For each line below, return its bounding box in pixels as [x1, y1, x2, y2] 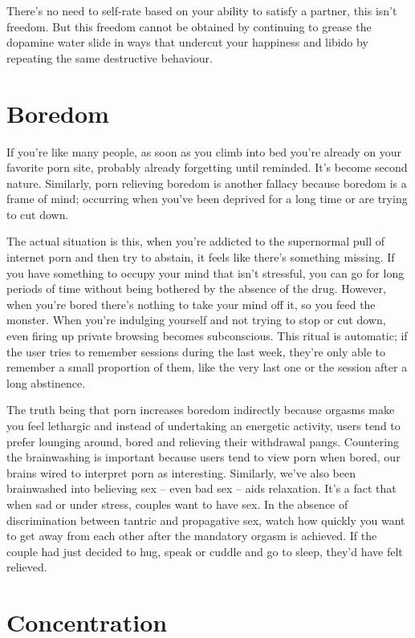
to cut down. [6, 205, 69, 222]
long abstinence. [6, 374, 86, 391]
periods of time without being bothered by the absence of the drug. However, [6, 280, 386, 297]
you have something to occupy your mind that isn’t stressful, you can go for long [6, 264, 405, 281]
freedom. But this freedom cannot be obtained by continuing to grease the [6, 18, 372, 35]
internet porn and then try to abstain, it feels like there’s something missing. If [6, 249, 395, 266]
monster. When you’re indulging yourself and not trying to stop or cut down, [6, 311, 386, 328]
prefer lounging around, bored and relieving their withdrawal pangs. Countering [6, 433, 399, 449]
